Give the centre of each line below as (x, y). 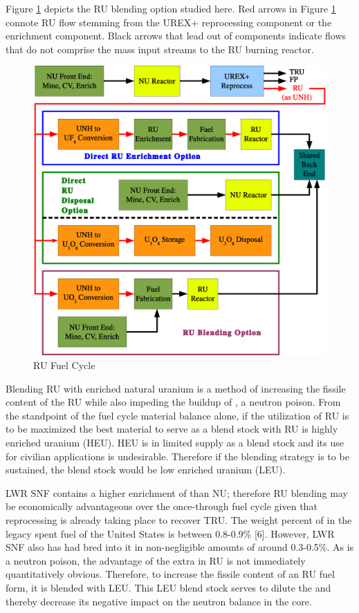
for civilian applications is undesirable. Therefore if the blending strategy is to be (177, 456)
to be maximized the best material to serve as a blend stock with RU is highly (172, 429)
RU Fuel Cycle (64, 365)
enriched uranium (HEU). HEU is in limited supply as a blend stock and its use (175, 442)
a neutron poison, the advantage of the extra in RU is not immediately (156, 560)
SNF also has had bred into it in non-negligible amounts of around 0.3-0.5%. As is (180, 547)
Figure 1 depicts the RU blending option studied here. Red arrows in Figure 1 (171, 8)
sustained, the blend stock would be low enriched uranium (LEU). (146, 470)
